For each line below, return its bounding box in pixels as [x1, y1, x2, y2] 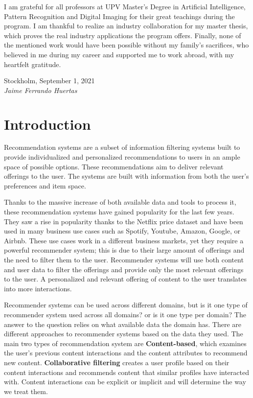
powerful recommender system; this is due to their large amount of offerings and [4, 245, 245, 255]
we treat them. [4, 386, 48, 396]
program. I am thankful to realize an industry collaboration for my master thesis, [4, 21, 248, 31]
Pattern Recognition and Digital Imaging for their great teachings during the [4, 11, 235, 21]
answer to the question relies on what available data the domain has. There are [4, 319, 241, 329]
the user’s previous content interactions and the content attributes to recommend [4, 348, 248, 358]
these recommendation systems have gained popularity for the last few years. [4, 207, 234, 217]
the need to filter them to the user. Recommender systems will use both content [4, 255, 244, 264]
